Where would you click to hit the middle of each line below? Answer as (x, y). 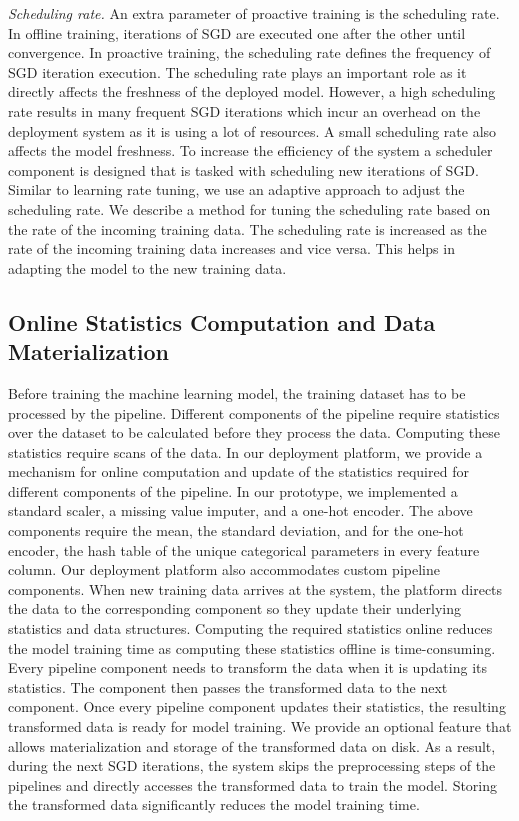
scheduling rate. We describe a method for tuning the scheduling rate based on (249, 208)
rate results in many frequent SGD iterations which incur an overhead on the (244, 110)
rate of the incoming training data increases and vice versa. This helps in (231, 248)
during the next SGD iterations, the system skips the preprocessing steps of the (252, 765)
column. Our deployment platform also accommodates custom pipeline (224, 569)
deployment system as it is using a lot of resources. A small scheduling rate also (252, 130)
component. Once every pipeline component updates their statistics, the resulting (257, 706)
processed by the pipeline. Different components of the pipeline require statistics (254, 412)
